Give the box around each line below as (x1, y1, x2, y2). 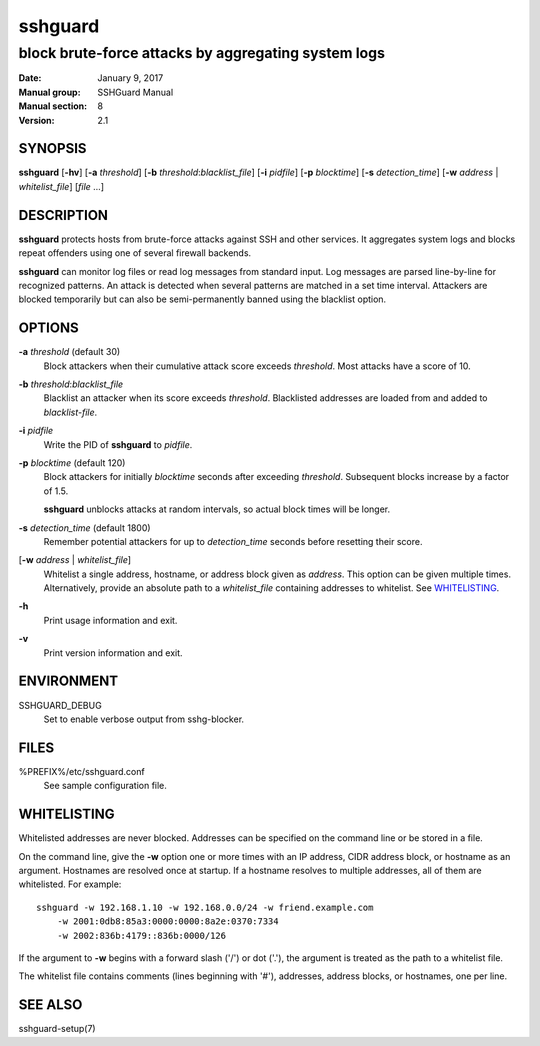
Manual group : (18, 86, 81, 98)
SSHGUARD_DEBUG (18, 699, 102, 711)
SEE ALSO (18, 996, 83, 1014)
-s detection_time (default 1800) (18, 521, 151, 534)
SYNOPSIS (18, 140, 87, 157)
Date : (18, 72, 42, 84)
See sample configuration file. (43, 780, 167, 792)
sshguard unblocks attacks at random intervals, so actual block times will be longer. (43, 503, 391, 515)
